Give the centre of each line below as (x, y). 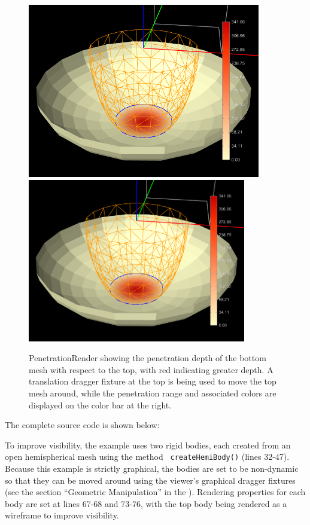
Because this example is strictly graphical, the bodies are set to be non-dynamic (152, 468)
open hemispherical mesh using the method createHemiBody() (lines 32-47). (147, 457)
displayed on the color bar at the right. (100, 405)
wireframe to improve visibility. (62, 515)
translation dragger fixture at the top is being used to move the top (153, 381)
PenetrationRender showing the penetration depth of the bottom (148, 358)
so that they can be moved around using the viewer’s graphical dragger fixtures (150, 480)
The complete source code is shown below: (82, 425)
